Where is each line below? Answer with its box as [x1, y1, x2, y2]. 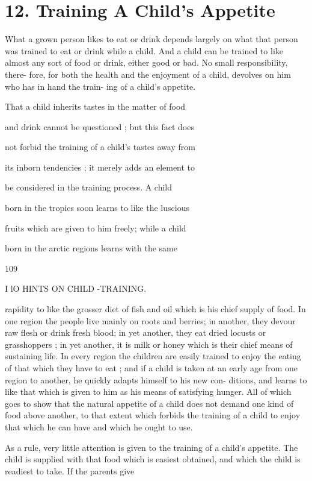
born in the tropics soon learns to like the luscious [5, 201, 189, 214]
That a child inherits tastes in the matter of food [5, 100, 186, 113]
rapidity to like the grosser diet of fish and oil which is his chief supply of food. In [5, 303, 306, 315]
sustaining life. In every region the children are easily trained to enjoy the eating [5, 350, 301, 362]
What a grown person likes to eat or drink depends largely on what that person [5, 33, 298, 45]
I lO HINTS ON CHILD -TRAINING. [5, 282, 147, 295]
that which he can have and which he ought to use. [5, 420, 193, 433]
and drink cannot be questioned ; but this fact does [5, 120, 194, 133]
